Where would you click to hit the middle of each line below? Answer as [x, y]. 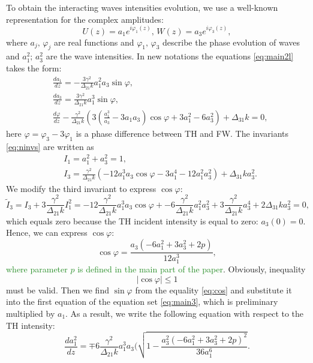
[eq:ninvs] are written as [50, 146]
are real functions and [94, 42]
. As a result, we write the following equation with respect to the [185, 313]
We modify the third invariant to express [81, 188]
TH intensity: [31, 325]
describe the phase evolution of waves [231, 42]
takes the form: [34, 68]
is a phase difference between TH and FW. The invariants [182, 133]
